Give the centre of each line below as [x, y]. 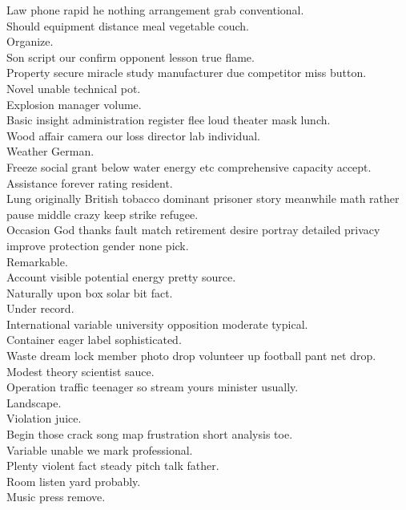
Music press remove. [56, 497]
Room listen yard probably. [74, 481]
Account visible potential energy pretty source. [121, 277]
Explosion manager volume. [74, 104]
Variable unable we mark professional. [100, 449]
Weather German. [50, 151]
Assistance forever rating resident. [90, 182]
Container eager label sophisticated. [94, 340]
